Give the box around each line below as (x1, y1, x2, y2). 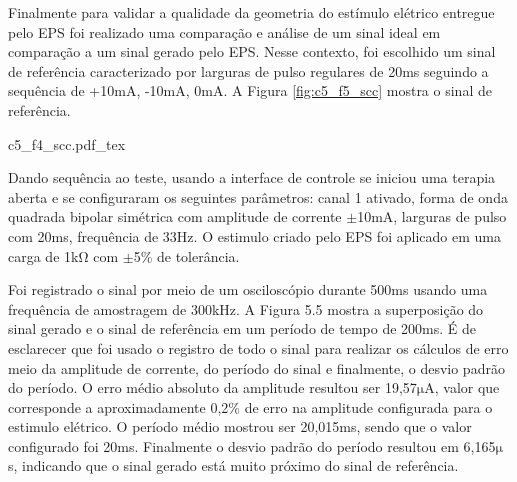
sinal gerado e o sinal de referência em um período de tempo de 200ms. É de (8, 318, 476, 339)
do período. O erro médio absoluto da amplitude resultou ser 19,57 (8, 377, 417, 398)
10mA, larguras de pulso (357, 206, 507, 227)
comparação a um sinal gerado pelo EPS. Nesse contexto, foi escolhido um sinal (8, 41, 496, 62)
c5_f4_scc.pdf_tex (8, 133, 126, 154)
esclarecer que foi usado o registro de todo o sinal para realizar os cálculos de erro (8, 337, 509, 358)
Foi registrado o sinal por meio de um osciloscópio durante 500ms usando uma (8, 279, 488, 300)
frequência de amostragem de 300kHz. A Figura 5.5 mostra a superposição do (8, 298, 484, 319)
